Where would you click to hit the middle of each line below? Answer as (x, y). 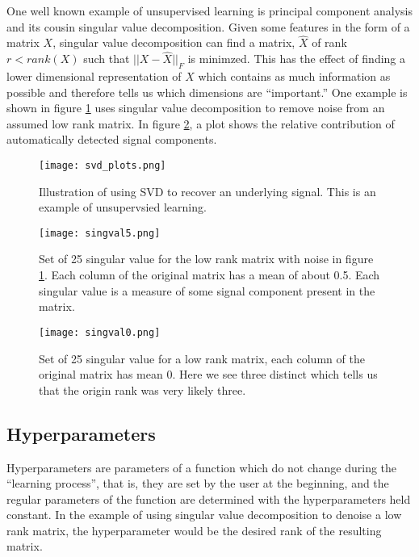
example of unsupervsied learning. (123, 207)
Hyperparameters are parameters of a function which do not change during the (202, 467)
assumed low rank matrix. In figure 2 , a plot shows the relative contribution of (201, 123)
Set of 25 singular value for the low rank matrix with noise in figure (206, 259)
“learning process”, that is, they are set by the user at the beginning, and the (198, 483)
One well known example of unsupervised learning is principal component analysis (209, 10)
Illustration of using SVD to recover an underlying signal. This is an (207, 191)
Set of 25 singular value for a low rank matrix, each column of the (202, 358)
